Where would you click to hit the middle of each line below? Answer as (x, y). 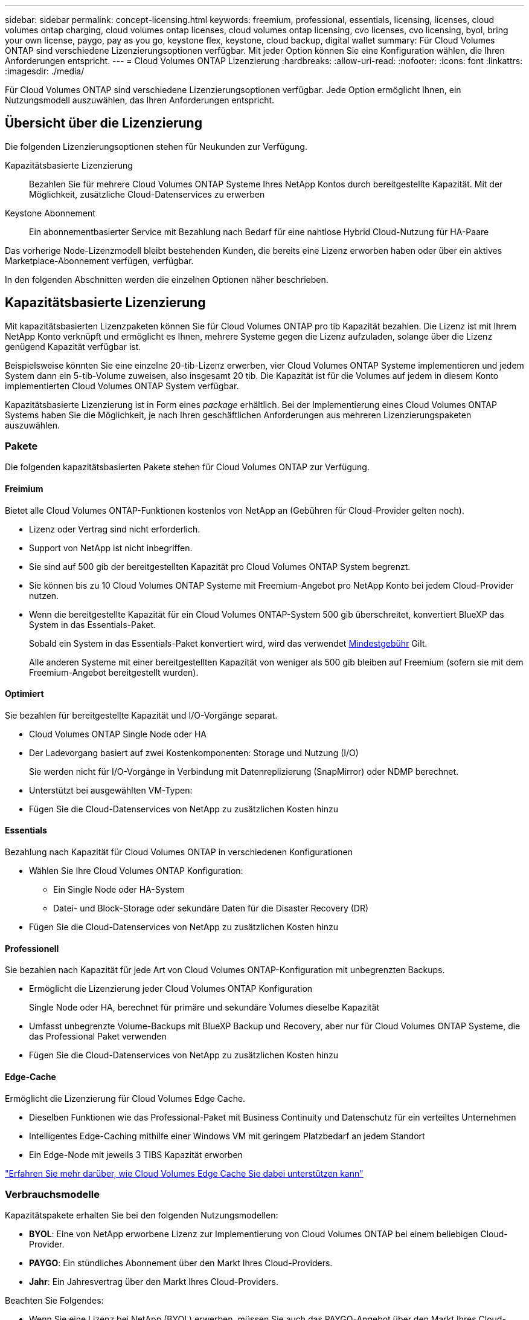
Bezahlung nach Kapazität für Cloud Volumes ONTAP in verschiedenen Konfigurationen (179, 852)
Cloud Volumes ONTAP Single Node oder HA (118, 734)
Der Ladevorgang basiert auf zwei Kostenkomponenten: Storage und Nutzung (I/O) (194, 752)
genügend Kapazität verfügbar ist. (73, 346)
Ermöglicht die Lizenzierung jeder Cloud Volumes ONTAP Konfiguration (171, 989)
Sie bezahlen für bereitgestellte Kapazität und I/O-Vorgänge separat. (141, 715)
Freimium (24, 489)
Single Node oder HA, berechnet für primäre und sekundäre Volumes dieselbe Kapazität (204, 1008)
